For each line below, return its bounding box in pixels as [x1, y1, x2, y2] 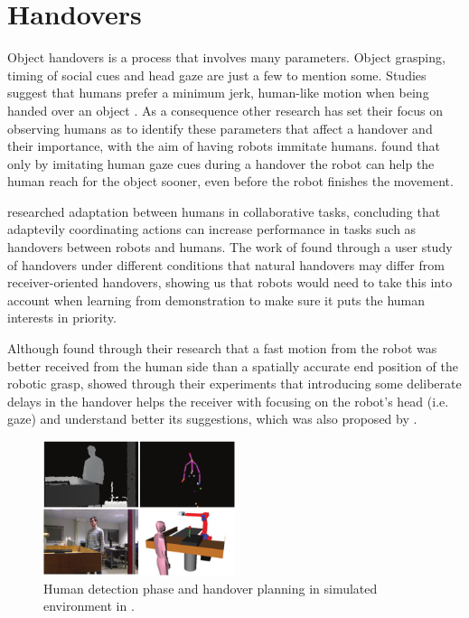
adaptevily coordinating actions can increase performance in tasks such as [7, 220, 417, 239]
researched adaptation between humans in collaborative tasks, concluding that [7, 201, 441, 220]
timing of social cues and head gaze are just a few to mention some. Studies [7, 65, 427, 84]
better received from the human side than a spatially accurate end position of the [7, 356, 458, 375]
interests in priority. [7, 308, 117, 327]
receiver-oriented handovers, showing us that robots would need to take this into [7, 273, 453, 292]
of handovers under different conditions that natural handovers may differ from [7, 255, 445, 274]
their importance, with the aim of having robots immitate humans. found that [7, 136, 441, 155]
